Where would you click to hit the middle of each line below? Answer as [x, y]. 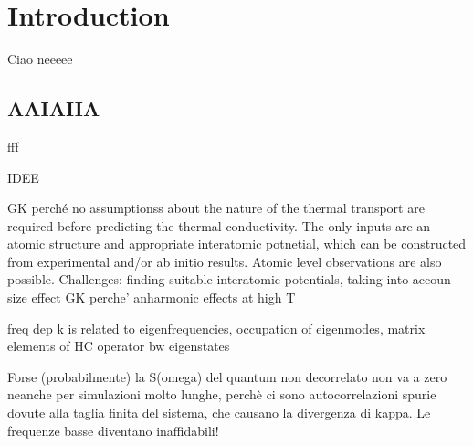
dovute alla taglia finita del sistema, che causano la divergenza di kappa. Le [219, 413]
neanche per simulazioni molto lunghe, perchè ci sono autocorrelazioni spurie [222, 394]
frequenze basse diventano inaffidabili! [113, 430]
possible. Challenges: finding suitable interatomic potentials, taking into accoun [229, 279]
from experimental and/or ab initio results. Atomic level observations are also [225, 261]
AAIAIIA [54, 108]
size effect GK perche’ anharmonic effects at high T [152, 297]
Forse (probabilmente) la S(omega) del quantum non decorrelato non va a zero [227, 376]
